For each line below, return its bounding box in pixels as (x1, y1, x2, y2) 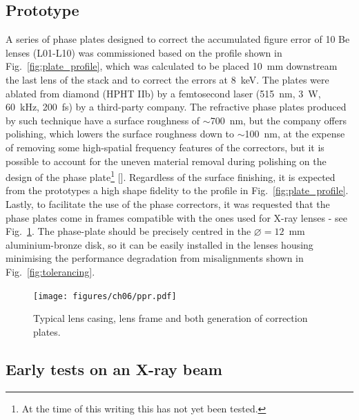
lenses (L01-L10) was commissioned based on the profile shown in (6, 45, 282, 59)
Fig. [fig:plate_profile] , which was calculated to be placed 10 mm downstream (6, 59, 338, 73)
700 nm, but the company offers (210, 113, 347, 127)
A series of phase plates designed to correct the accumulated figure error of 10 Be (6, 32, 350, 46)
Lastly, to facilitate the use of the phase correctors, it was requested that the (6, 196, 330, 211)
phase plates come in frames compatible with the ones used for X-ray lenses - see (6, 210, 347, 225)
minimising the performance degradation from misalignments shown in (6, 251, 304, 265)
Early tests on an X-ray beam (6, 358, 222, 379)
